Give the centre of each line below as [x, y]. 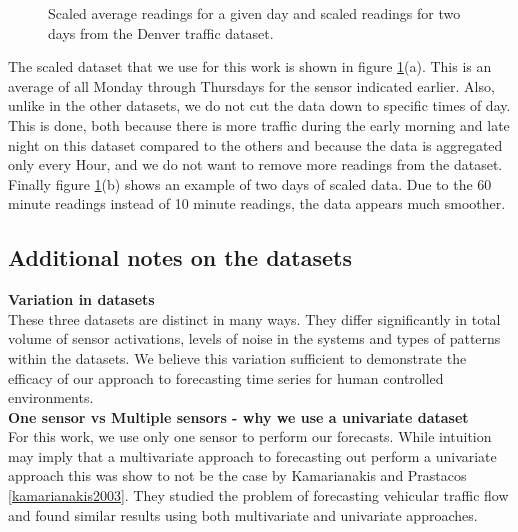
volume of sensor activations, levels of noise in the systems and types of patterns [254, 338]
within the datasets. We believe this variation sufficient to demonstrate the [237, 357]
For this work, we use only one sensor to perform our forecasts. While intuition [250, 436]
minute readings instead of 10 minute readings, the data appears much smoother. [257, 203]
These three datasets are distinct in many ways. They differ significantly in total [254, 318]
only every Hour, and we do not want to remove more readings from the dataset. [255, 164]
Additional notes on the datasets [180, 257]
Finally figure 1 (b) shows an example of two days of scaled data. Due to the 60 [250, 183]
